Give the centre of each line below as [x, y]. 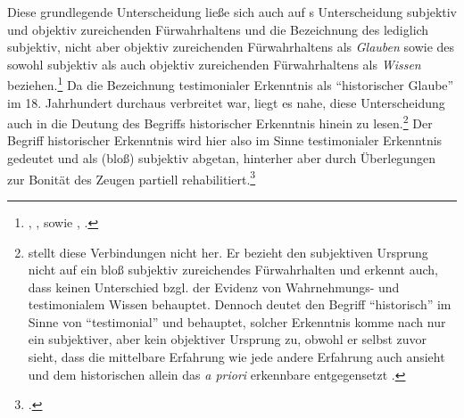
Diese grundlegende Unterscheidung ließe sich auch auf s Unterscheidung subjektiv [232, 12]
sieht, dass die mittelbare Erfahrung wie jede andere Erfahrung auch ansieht [236, 357]
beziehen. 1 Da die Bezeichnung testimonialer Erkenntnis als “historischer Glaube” [231, 84]
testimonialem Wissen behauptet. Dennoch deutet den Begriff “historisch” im [240, 304]
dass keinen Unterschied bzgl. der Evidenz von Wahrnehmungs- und [214, 287]
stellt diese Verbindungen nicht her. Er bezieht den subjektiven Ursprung [228, 252]
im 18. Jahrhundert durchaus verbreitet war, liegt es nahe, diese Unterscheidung [226, 102]
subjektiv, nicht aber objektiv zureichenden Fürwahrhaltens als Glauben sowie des [231, 47]
